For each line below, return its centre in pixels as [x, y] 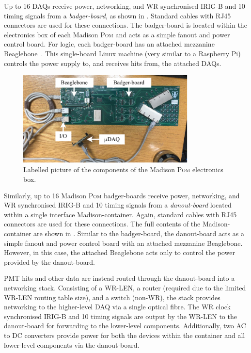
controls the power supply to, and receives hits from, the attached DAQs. [113, 63]
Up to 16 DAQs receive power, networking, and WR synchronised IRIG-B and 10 [125, 6]
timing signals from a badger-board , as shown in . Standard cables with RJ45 [118, 15]
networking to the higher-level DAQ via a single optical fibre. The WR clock [118, 307]
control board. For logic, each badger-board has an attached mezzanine [109, 44]
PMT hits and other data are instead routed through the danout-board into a [119, 278]
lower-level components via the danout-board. [72, 345]
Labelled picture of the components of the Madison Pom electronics [123, 169]
